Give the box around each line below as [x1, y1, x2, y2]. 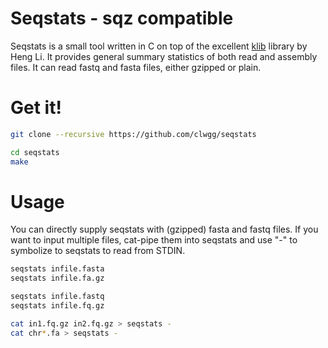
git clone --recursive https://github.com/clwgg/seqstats [10, 129, 257, 139]
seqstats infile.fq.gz [10, 301, 105, 311]
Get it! [10, 97, 62, 119]
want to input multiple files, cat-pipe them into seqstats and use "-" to [10, 234, 298, 246]
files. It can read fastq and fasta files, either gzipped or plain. [10, 61, 262, 73]
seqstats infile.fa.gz [10, 273, 105, 284]
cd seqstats [10, 147, 60, 157]
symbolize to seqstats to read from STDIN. [10, 245, 186, 257]
